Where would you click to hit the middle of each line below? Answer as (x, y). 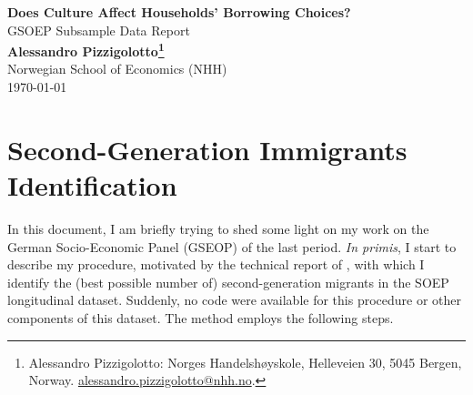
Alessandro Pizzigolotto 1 (86, 50)
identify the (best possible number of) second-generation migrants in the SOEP (228, 282)
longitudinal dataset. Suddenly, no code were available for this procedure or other (234, 300)
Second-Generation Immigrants (207, 149)
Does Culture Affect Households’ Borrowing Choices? (179, 12)
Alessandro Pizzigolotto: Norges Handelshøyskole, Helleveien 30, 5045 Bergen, (245, 362)
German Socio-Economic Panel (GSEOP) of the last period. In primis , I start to (232, 246)
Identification (92, 185)
